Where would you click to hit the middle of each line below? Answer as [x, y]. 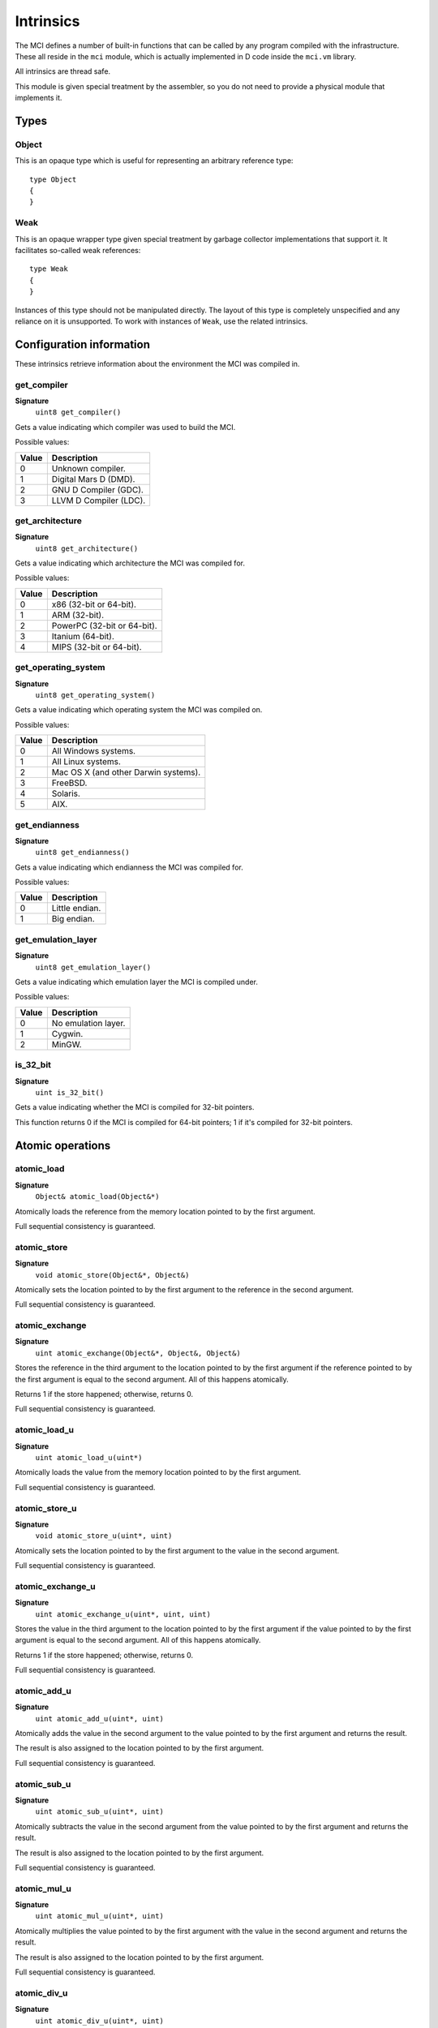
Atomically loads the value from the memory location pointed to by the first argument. [158, 1472]
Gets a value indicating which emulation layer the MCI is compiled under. [137, 982]
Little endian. [76, 909]
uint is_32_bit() [70, 1092]
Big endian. [73, 919]
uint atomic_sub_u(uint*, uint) [99, 1812]
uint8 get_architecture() [87, 548]
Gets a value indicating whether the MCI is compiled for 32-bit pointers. [135, 1107]
